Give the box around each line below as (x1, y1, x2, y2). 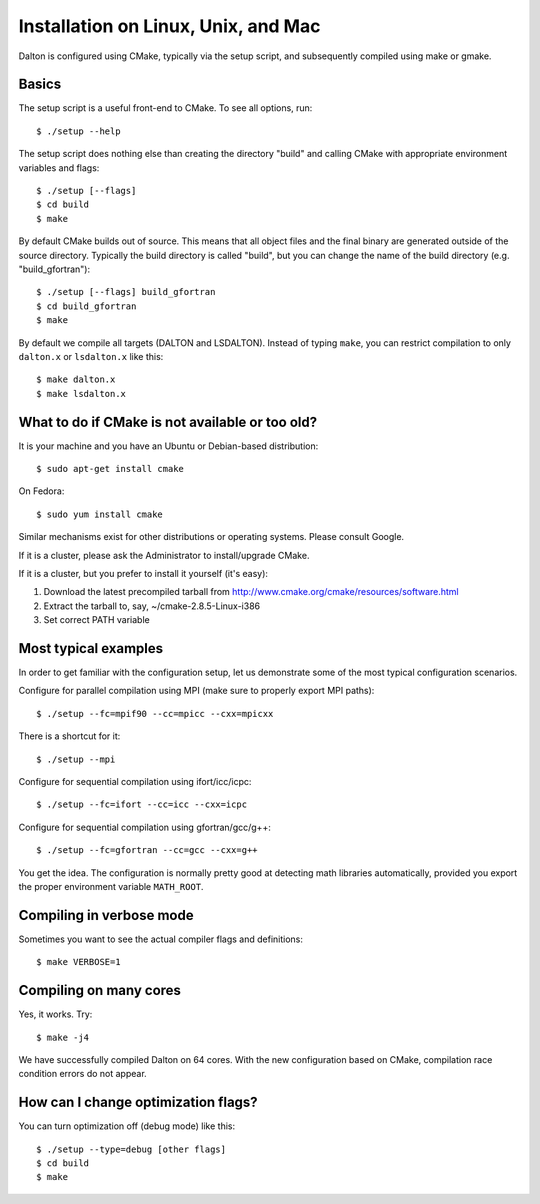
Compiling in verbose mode (18, 906, 194, 924)
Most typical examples (18, 640, 164, 657)
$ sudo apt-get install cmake (36, 463, 185, 474)
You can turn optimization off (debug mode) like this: (18, 1120, 235, 1132)
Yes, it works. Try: (18, 1008, 93, 1020)
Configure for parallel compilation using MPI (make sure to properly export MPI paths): (18, 685, 375, 697)
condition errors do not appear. (18, 1068, 147, 1080)
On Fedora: (18, 485, 65, 497)
